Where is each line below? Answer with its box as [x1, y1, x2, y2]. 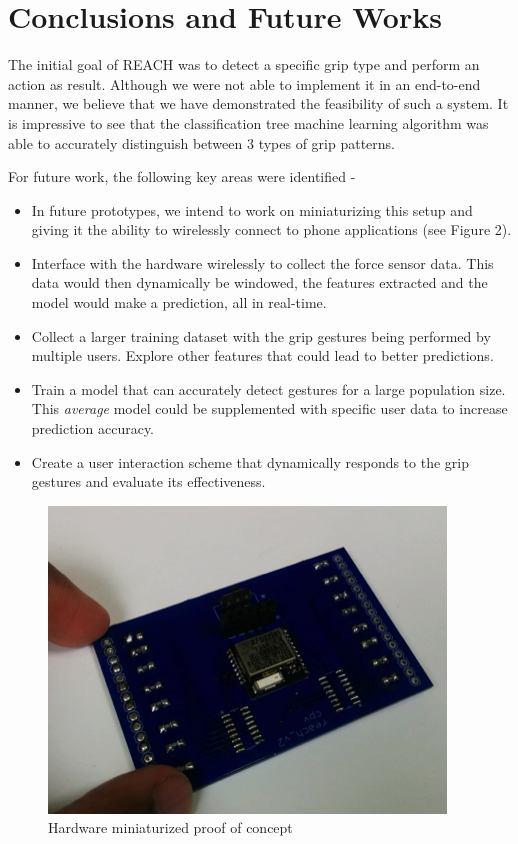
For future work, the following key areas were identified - [8, 166, 356, 187]
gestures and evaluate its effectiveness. [31, 471, 266, 492]
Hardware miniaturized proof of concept [48, 817, 293, 838]
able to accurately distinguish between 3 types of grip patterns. [8, 132, 395, 153]
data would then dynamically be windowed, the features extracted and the [31, 272, 488, 293]
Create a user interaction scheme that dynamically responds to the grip [31, 451, 470, 472]
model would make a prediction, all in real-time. [31, 292, 327, 313]
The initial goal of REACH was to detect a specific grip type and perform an [8, 54, 480, 75]
